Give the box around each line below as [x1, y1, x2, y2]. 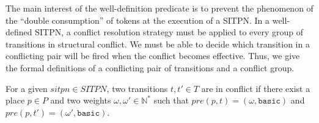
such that [153, 94, 189, 107]
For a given [5, 82, 48, 94]
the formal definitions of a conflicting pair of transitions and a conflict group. [5, 61, 295, 74]
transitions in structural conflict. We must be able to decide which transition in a [5, 37, 310, 50]
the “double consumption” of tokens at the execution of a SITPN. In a [5, 13, 270, 26]
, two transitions [106, 82, 168, 94]
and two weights [50, 94, 111, 107]
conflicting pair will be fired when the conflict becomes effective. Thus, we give [5, 49, 300, 62]
